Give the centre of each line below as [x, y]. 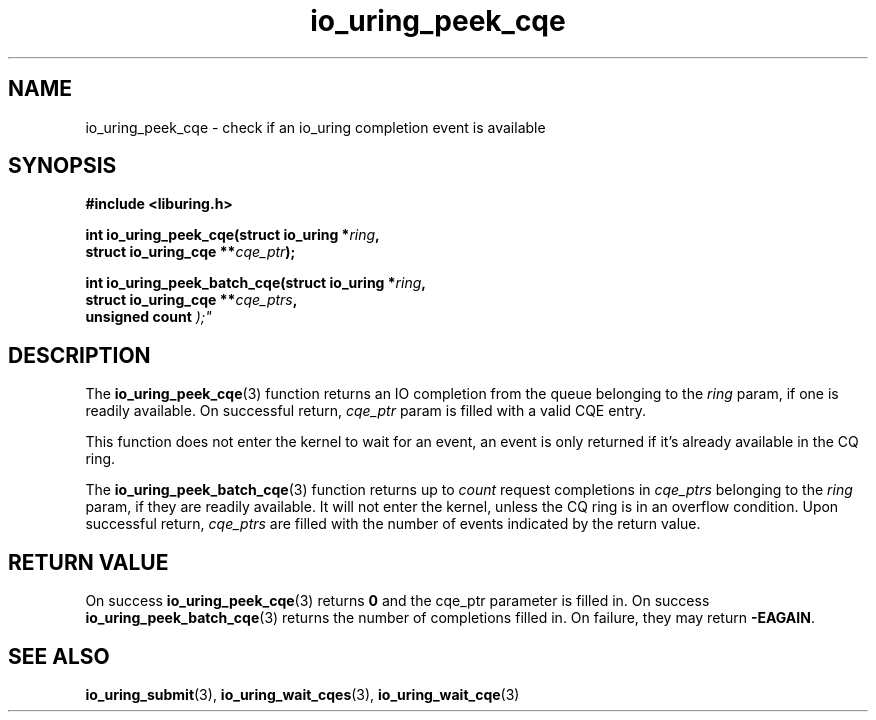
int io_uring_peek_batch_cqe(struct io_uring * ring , [255, 283]
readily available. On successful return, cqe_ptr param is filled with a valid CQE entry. [365, 411]
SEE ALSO [59, 656]
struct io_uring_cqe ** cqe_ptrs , [191, 300]
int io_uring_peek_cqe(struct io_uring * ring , [232, 235]
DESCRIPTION [79, 355]
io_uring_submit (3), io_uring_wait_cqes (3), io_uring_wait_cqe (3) [302, 694]
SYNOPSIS [62, 166]
